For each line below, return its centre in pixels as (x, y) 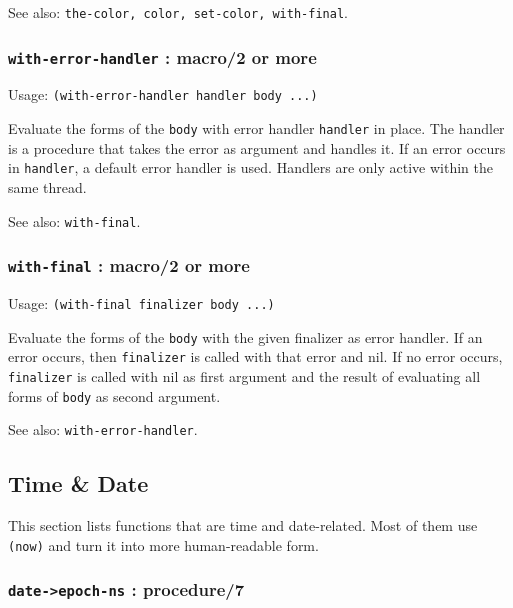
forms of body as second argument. (114, 395)
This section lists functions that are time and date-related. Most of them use (243, 525)
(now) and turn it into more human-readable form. (163, 544)
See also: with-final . (74, 220)
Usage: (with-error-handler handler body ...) (163, 94)
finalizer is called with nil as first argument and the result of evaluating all (244, 376)
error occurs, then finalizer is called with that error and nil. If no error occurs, (255, 356)
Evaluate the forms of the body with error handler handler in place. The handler (256, 128)
